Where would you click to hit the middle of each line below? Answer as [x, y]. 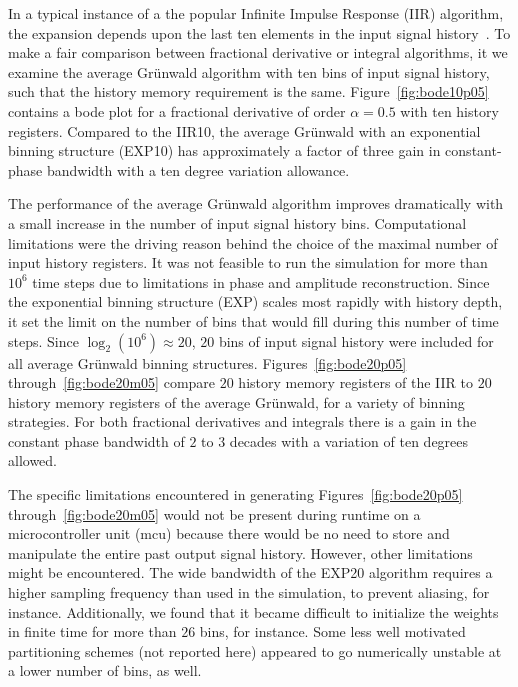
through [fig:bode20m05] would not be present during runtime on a [214, 513]
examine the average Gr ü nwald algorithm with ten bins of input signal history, [249, 71]
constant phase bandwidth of [96, 440]
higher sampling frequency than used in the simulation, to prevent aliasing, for [249, 592]
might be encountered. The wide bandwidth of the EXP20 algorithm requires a [250, 572]
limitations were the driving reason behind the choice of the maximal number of [253, 242]
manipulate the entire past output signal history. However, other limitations [240, 552]
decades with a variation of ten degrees [349, 440]
